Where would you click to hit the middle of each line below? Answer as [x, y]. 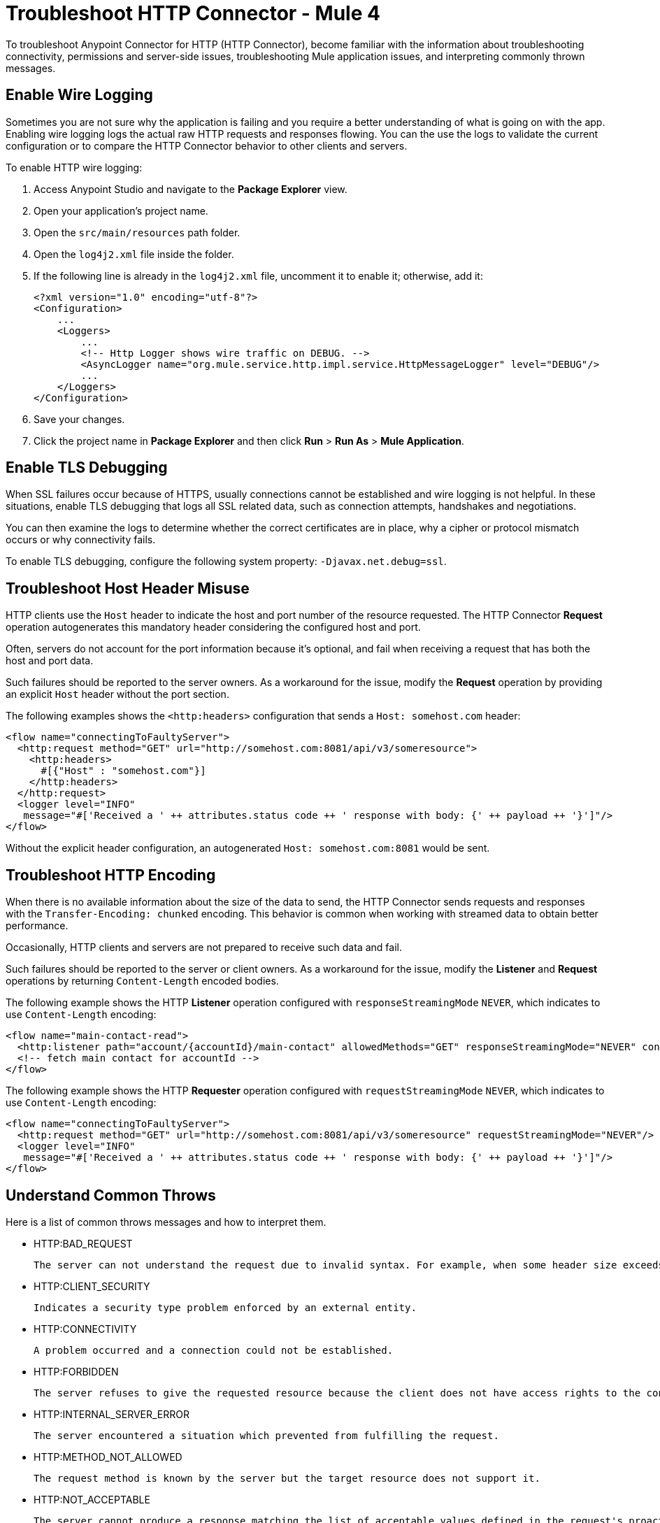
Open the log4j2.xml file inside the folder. [134, 254]
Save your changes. [79, 419]
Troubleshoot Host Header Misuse [128, 588]
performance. [37, 926]
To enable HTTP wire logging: [74, 167]
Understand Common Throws [111, 1195]
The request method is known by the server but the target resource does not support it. [287, 1478]
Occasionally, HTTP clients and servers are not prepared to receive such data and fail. [204, 948]
